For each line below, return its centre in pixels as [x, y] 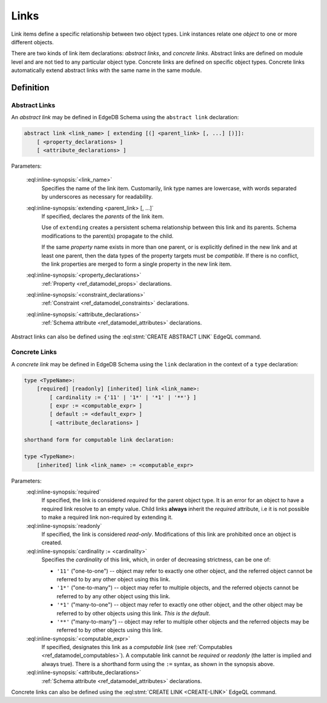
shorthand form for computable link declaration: [99, 440]
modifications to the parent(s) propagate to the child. [107, 236]
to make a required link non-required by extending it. [107, 517]
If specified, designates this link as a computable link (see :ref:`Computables [137, 647]
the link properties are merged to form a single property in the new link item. [137, 264]
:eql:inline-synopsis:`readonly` [64, 526]
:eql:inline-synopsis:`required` [64, 492]
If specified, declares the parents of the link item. [103, 216]
